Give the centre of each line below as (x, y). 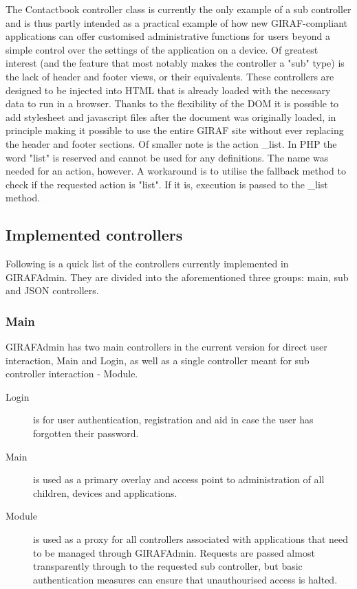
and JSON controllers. (52, 290)
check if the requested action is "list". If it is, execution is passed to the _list (167, 184)
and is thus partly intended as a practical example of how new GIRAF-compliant (177, 22)
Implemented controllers (94, 235)
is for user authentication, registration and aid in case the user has (173, 420)
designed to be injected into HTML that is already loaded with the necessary (168, 90)
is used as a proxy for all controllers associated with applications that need (191, 539)
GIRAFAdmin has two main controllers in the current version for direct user (166, 347)
